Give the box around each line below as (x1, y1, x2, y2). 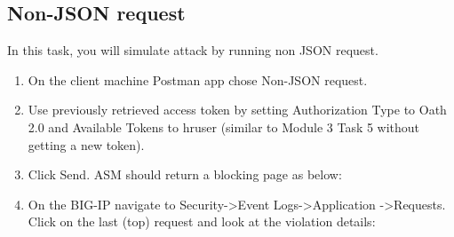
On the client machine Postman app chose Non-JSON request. (28, 70, 368, 89)
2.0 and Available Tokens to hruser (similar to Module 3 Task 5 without (28, 117, 420, 136)
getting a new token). (28, 135, 145, 154)
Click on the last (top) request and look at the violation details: (28, 212, 376, 231)
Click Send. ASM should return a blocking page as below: (28, 165, 342, 184)
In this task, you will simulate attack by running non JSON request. (7, 41, 378, 59)
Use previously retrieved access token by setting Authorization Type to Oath (28, 100, 447, 119)
